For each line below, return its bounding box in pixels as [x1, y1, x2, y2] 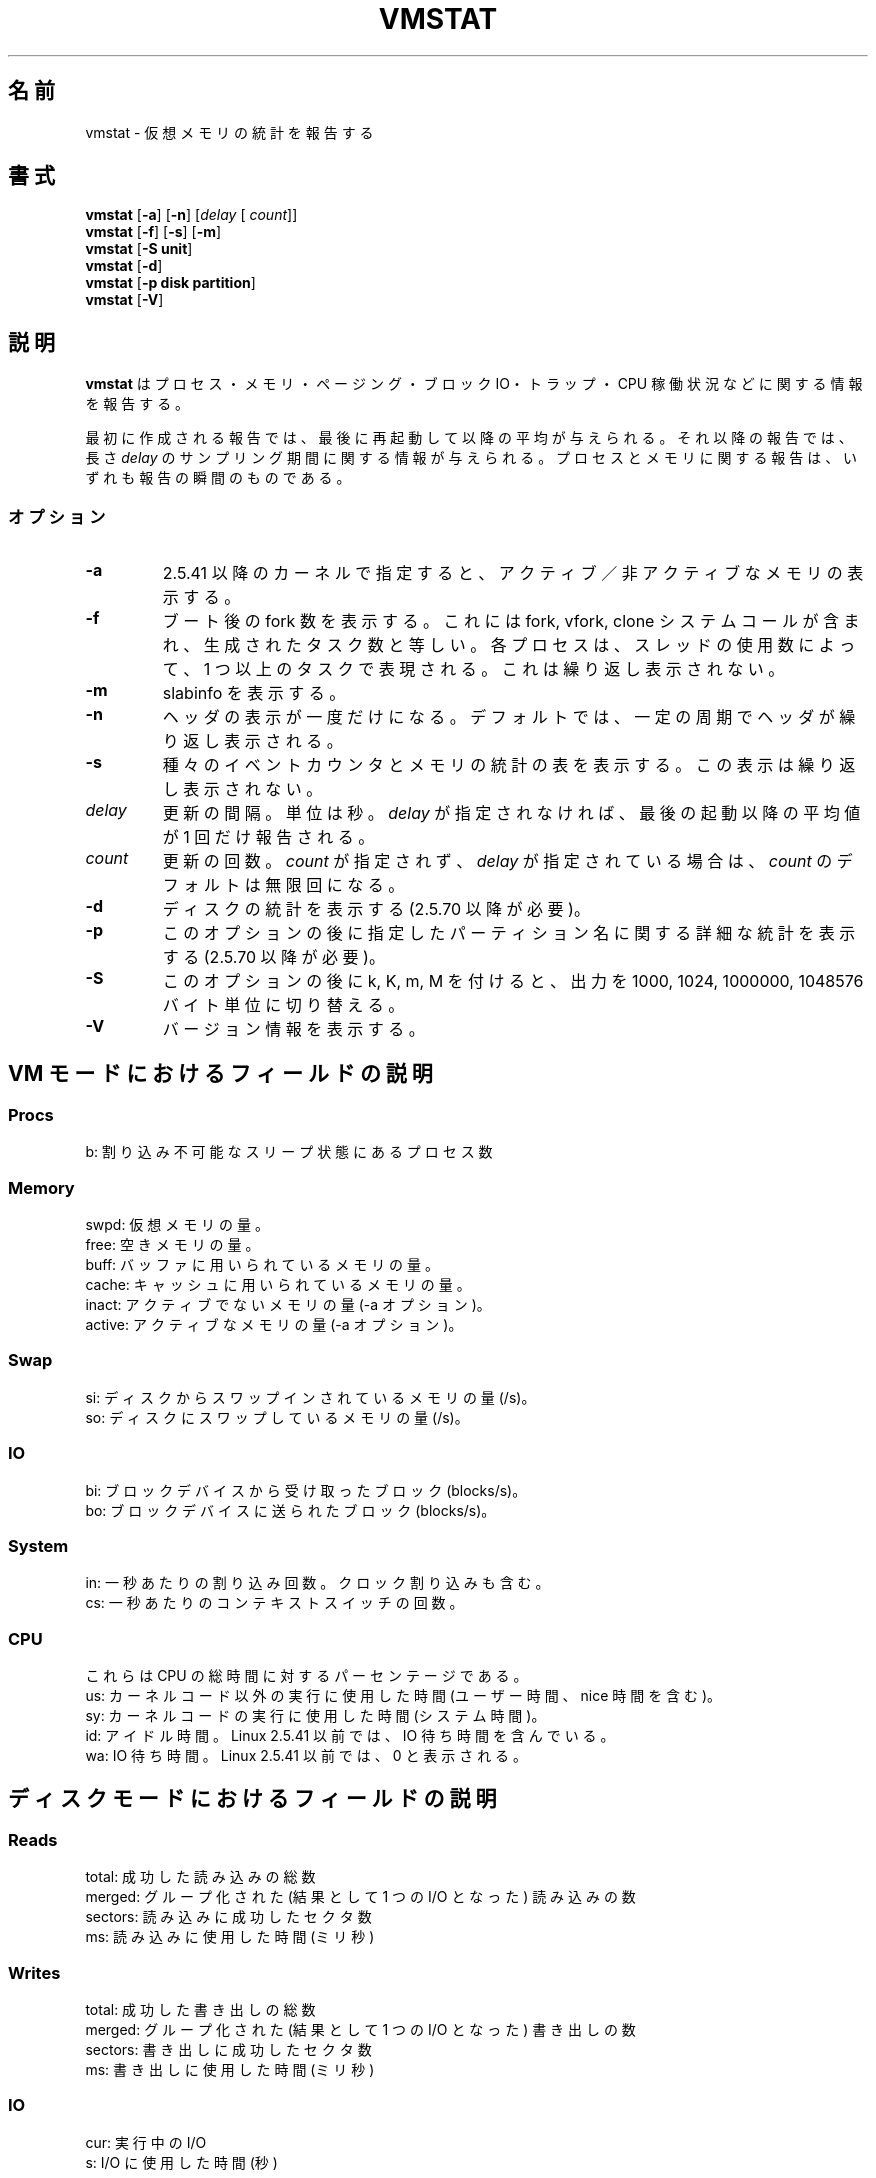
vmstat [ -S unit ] [85, 240, 193, 258]
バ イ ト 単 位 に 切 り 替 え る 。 [162, 995, 405, 1016]
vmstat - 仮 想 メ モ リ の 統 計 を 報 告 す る [85, 123, 374, 141]
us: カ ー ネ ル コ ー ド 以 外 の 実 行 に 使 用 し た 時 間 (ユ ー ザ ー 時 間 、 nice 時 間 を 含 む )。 [85, 1687, 722, 1704]
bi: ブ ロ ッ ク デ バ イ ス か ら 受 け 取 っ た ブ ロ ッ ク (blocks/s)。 [85, 1481, 527, 1499]
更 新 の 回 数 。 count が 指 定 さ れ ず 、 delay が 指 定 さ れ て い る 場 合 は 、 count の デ [162, 851, 853, 872]
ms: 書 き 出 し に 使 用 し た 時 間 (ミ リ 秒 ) [85, 2060, 375, 2078]
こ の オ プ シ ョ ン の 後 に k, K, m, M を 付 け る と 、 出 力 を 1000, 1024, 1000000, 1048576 [162, 971, 864, 992]
